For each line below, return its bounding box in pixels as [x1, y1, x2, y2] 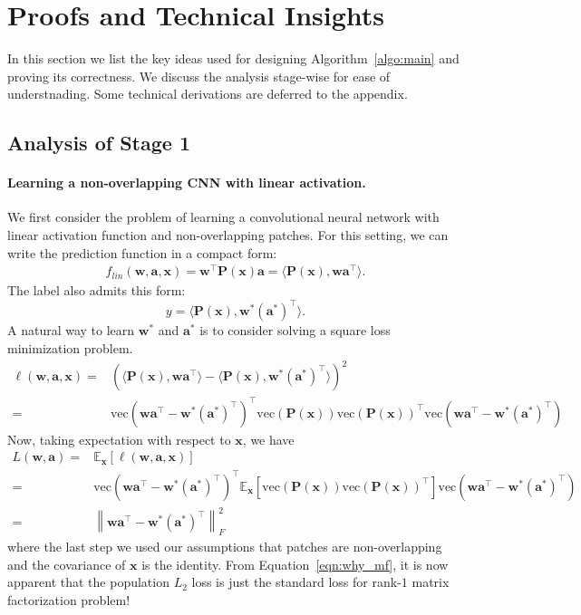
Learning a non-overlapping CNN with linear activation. [7, 173, 366, 192]
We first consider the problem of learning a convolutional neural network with [7, 207, 440, 226]
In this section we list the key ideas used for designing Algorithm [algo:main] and [7, 49, 460, 68]
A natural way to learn [7, 321, 135, 340]
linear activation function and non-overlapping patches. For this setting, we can [7, 226, 449, 245]
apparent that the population [7, 572, 169, 591]
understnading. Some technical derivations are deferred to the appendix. [7, 84, 408, 103]
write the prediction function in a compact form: [7, 243, 277, 262]
